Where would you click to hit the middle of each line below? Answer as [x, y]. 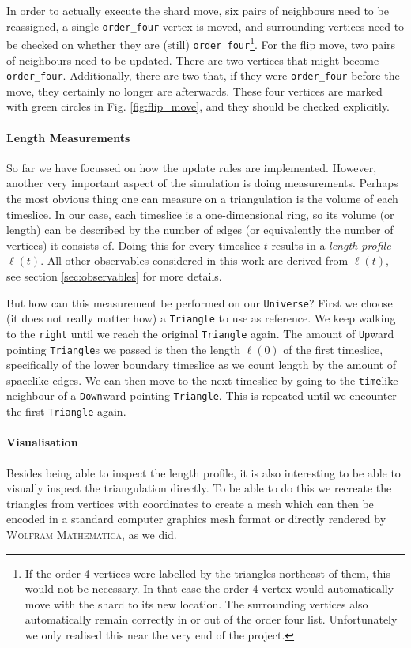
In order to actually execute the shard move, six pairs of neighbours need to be [198, 10]
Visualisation [42, 442]
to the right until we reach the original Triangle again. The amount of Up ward [200, 333]
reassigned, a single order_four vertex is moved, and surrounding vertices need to [205, 26]
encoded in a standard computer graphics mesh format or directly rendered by [196, 519]
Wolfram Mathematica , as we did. [92, 534]
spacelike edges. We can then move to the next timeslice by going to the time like [202, 380]
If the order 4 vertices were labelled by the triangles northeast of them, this [207, 573]
